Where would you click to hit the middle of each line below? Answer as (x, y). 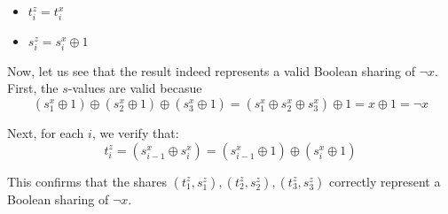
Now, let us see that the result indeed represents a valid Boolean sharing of (212, 70)
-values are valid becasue (135, 88)
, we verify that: (135, 133)
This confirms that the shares (87, 181)
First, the (33, 88)
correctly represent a (385, 181)
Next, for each (46, 133)
